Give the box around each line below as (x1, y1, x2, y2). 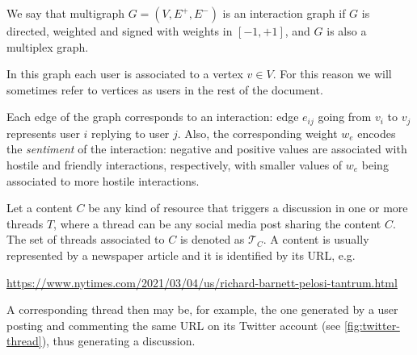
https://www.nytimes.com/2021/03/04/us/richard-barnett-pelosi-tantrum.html (6, 274, 398, 290)
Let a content (6, 199, 73, 216)
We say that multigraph (6, 5, 124, 21)
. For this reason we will (272, 65, 392, 82)
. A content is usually (263, 231, 369, 248)
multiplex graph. (6, 38, 89, 55)
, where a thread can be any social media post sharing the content (53, 215, 381, 232)
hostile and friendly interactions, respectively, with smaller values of (6, 157, 343, 173)
